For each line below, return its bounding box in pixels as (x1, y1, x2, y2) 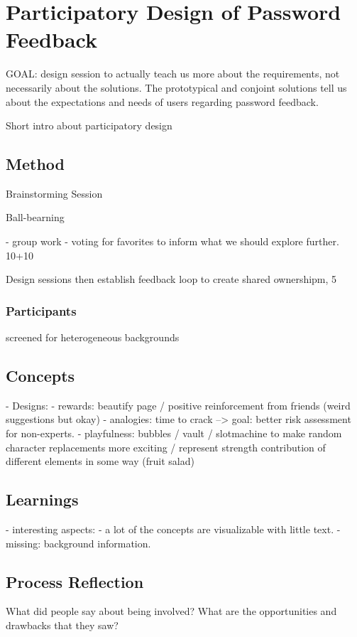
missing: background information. (6, 535, 151, 550)
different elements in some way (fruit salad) (6, 454, 194, 469)
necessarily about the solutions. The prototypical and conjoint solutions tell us (6, 80, 347, 95)
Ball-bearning (6, 210, 65, 225)
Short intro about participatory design (6, 118, 172, 133)
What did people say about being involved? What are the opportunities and (6, 604, 337, 619)
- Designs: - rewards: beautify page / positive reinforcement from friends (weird (6, 397, 351, 412)
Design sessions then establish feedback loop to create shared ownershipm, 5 (6, 272, 337, 287)
